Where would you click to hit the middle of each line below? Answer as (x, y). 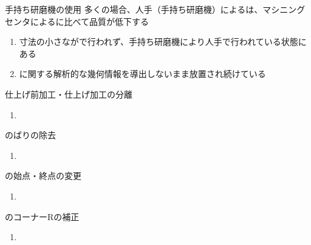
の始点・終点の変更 (43, 176)
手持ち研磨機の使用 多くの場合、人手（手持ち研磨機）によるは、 (134, 9)
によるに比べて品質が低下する (90, 21)
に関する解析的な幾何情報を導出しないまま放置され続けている (142, 74)
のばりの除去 (30, 135)
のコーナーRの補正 (42, 216)
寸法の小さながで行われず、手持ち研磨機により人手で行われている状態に (163, 42)
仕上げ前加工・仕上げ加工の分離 (69, 94)
